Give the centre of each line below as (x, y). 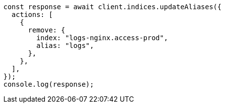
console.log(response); (49, 84)
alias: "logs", (65, 46)
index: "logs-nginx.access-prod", (102, 38)
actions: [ (32, 15)
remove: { (47, 30)
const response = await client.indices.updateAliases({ (112, 7)
